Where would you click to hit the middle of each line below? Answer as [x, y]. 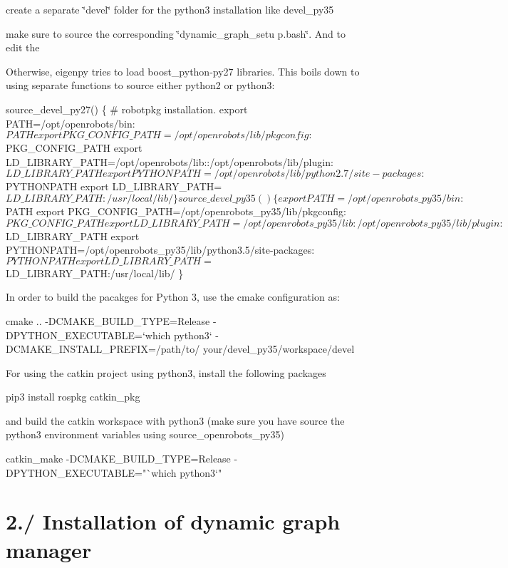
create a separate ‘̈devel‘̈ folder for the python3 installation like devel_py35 [170, 9]
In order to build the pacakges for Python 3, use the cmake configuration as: [173, 297]
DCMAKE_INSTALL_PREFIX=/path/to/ [103, 349]
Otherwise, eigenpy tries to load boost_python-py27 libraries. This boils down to [183, 71]
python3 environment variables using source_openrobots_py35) [145, 434]
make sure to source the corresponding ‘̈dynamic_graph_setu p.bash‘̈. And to [176, 33]
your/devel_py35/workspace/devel [279, 349]
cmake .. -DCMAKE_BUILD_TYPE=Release [108, 320]
